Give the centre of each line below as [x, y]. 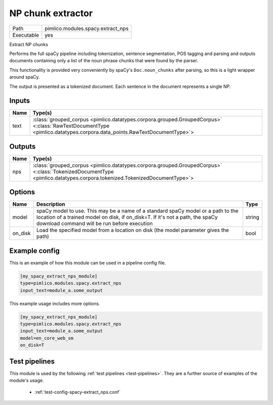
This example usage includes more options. [55, 303]
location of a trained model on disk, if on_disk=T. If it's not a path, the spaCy [127, 217]
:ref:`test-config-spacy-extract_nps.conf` [78, 392]
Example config [35, 251]
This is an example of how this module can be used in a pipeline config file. [88, 262]
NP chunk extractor [51, 13]
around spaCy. [25, 77]
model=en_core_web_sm [47, 338]
